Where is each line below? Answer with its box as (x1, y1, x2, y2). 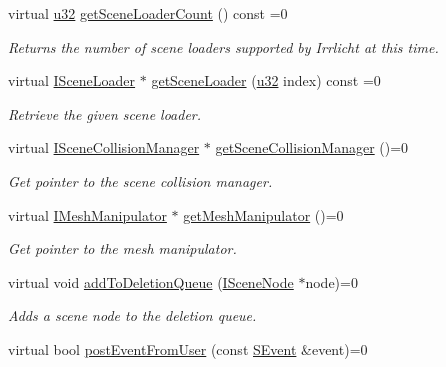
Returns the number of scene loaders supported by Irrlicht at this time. (8, 36, 439, 57)
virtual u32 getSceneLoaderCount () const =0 (8, 3, 288, 23)
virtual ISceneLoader (8, 70, 136, 91)
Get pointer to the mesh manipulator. (8, 238, 237, 259)
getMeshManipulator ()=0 (183, 204, 344, 225)
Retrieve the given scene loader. (8, 103, 202, 124)
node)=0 (305, 271, 358, 292)
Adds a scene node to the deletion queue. (8, 305, 257, 326)
